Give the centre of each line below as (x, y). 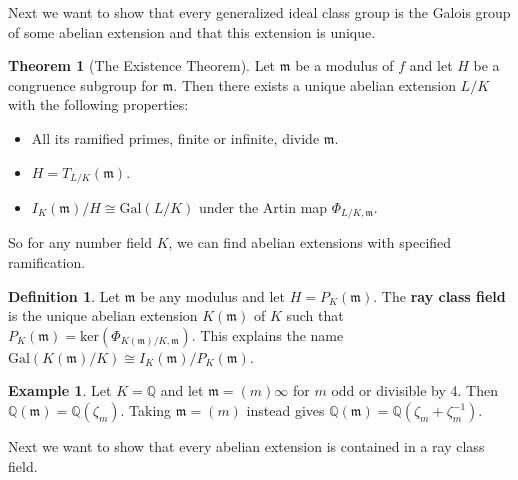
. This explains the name (267, 334)
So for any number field (80, 242)
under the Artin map (263, 207)
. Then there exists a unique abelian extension (314, 84)
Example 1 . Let (60, 390)
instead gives (285, 410)
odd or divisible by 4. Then (414, 390)
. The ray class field (439, 295)
